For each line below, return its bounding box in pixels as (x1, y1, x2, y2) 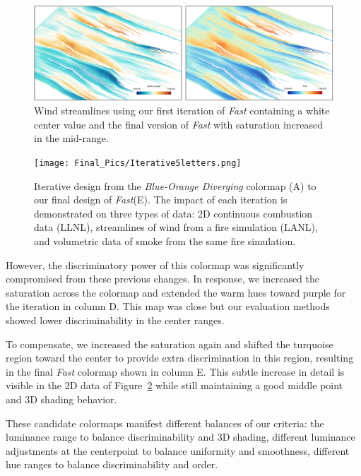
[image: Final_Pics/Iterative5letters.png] (34, 157, 242, 168)
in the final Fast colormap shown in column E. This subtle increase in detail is (6, 364, 345, 379)
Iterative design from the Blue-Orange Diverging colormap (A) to (34, 178, 316, 193)
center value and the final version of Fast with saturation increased (34, 117, 324, 131)
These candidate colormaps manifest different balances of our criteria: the (6, 415, 324, 430)
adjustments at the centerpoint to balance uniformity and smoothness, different (6, 443, 350, 458)
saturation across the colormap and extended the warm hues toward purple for (6, 285, 346, 299)
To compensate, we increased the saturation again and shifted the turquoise (6, 336, 333, 351)
